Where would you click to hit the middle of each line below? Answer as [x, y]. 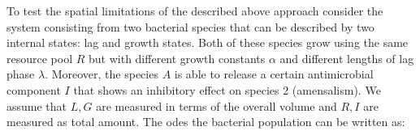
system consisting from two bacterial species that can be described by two [191, 26]
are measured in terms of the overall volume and [216, 105]
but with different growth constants [177, 58]
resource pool [40, 58]
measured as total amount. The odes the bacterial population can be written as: [206, 122]
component [34, 89]
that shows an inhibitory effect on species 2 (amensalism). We [227, 89]
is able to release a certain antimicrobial [274, 74]
